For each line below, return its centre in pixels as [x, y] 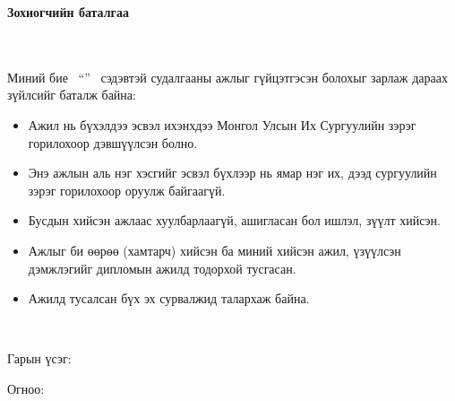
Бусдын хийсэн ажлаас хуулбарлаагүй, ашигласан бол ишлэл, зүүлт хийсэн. [234, 220]
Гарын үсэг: [39, 358]
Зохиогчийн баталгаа [68, 12]
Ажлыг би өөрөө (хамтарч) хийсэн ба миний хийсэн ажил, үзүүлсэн [215, 250]
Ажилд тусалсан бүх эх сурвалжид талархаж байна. [169, 298]
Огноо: [26, 388]
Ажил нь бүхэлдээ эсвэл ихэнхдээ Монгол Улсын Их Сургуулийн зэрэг [222, 124]
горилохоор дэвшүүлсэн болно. [113, 142]
